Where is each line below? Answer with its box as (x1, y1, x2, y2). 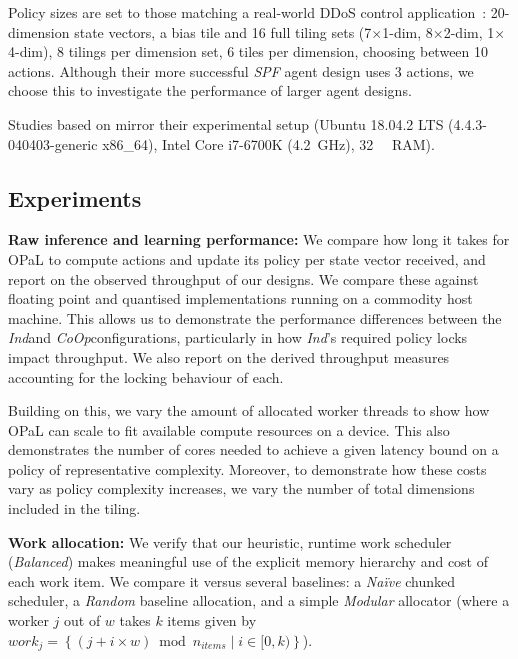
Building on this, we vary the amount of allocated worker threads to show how (8, 400, 490, 421)
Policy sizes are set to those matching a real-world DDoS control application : (8, 2, 487, 22)
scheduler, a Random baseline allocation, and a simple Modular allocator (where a (8, 590, 510, 611)
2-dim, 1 (443, 21, 495, 42)
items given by (167, 610, 257, 631)
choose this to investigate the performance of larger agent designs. (8, 80, 412, 101)
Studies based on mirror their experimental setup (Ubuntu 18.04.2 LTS (8, 113, 444, 134)
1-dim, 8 (382, 21, 433, 42)
